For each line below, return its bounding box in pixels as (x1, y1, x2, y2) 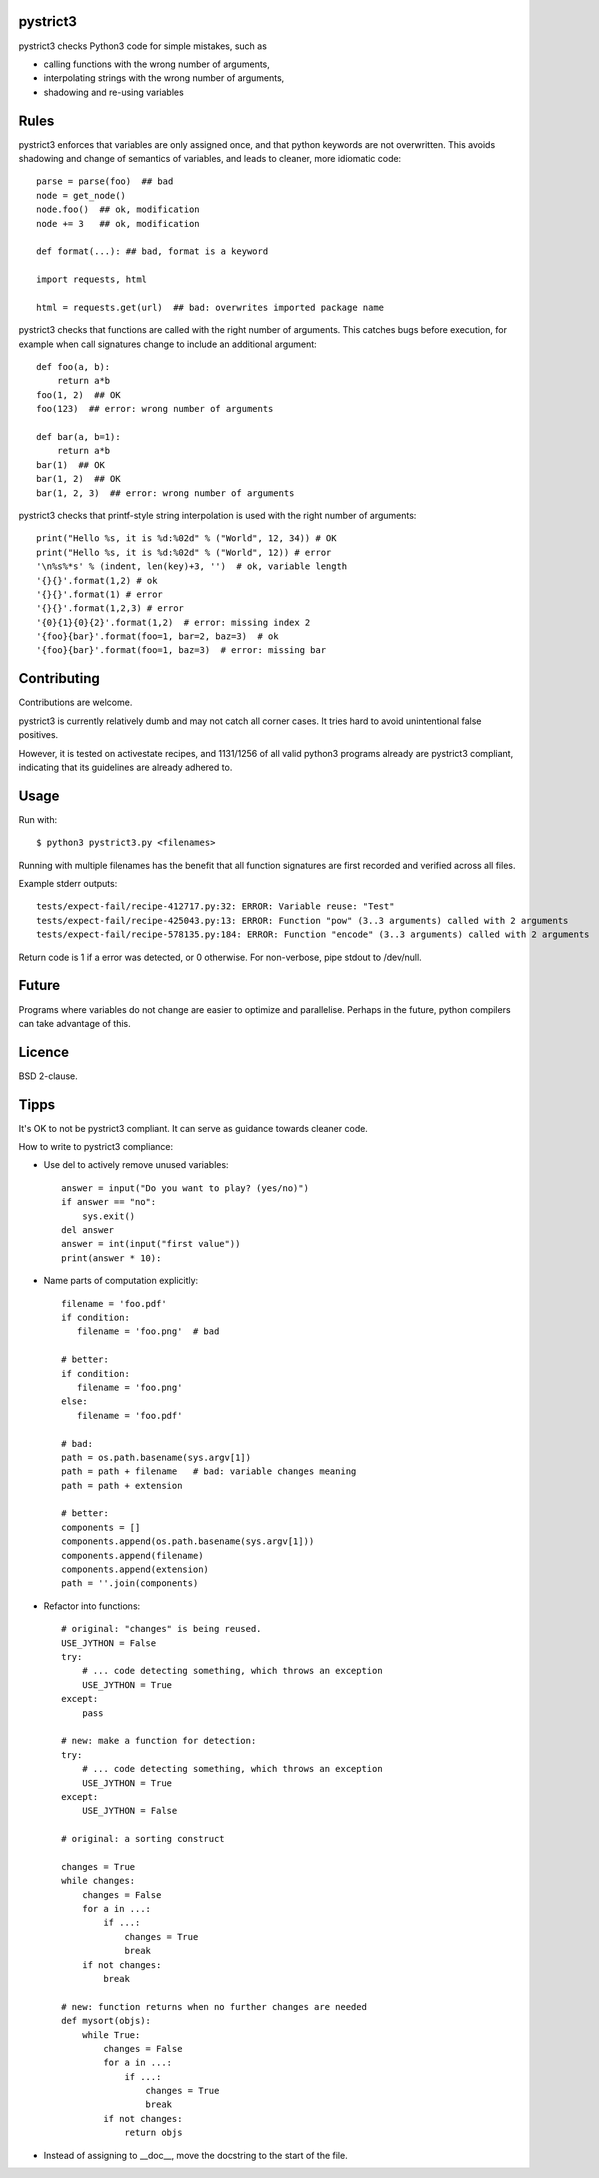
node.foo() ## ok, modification (36, 204, 200, 215)
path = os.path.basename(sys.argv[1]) (61, 1451, 252, 1463)
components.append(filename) (61, 1550, 204, 1561)
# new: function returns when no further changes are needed (61, 2001, 367, 2012)
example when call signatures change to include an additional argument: (18, 338, 317, 350)
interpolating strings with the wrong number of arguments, (43, 72, 285, 84)
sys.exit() (81, 1210, 136, 1222)
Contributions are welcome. (18, 696, 133, 709)
